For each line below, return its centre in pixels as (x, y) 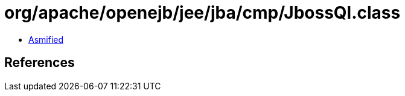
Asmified (46, 39)
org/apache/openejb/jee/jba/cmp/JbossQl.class (202, 13)
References (40, 63)
